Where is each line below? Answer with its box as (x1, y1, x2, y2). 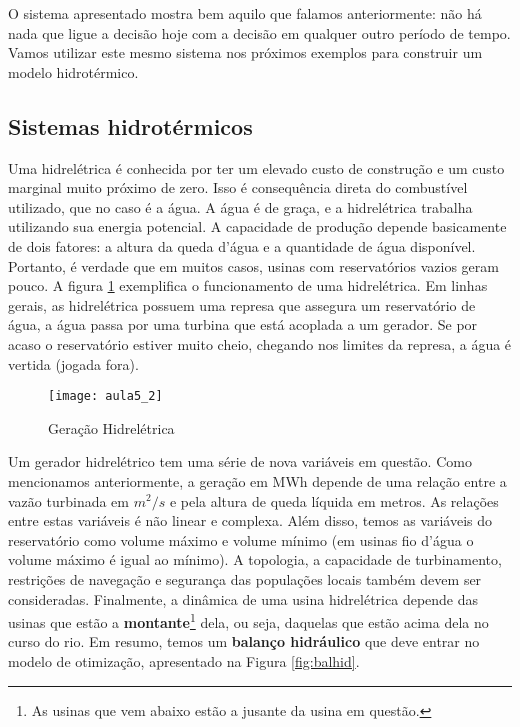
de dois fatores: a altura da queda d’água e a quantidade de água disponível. (8, 235, 476, 256)
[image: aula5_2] (48, 389, 163, 404)
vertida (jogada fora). (8, 353, 139, 374)
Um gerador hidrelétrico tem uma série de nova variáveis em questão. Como (8, 451, 472, 472)
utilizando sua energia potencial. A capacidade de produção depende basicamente (8, 216, 507, 237)
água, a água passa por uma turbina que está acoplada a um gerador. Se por (8, 314, 478, 335)
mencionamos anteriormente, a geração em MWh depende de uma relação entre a (8, 470, 507, 491)
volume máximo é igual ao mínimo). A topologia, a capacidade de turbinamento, (8, 549, 502, 570)
